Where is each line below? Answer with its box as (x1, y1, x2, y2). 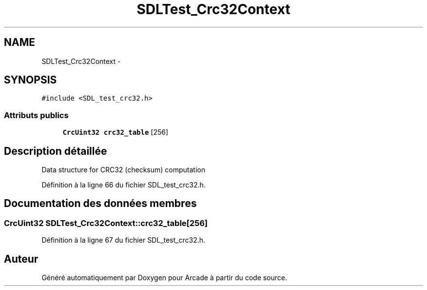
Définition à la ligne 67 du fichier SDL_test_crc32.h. (41, 236, 206, 245)
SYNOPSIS (4, 74, 57, 86)
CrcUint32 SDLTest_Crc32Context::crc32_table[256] (4, 218, 208, 228)
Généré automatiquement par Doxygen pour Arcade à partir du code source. (41, 273, 288, 282)
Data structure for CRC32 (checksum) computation (41, 166, 205, 174)
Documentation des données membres (4, 197, 197, 210)
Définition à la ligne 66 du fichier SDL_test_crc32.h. (41, 181, 206, 189)
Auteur (4, 252, 39, 265)
